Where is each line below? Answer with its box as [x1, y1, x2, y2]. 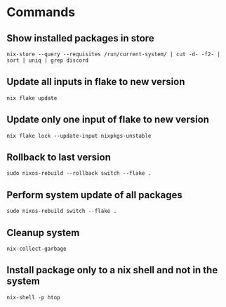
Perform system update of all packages [6, 189, 183, 201]
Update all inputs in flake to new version [6, 76, 185, 88]
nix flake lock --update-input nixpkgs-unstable [6, 132, 152, 139]
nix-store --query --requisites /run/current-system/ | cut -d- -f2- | [6, 51, 220, 58]
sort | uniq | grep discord [6, 57, 89, 64]
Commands [6, 4, 76, 20]
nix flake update [6, 94, 58, 102]
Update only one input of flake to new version [6, 114, 210, 126]
